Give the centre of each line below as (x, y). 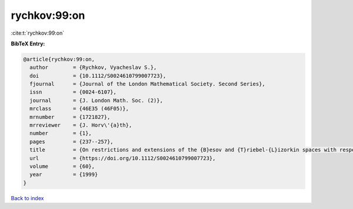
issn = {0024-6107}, (73, 92)
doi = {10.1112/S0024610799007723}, (98, 76)
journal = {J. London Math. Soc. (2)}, (96, 100)
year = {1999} (64, 175)
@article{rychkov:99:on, (59, 59)
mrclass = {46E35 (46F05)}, (79, 109)
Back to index (27, 198)
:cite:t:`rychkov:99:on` (38, 33)
